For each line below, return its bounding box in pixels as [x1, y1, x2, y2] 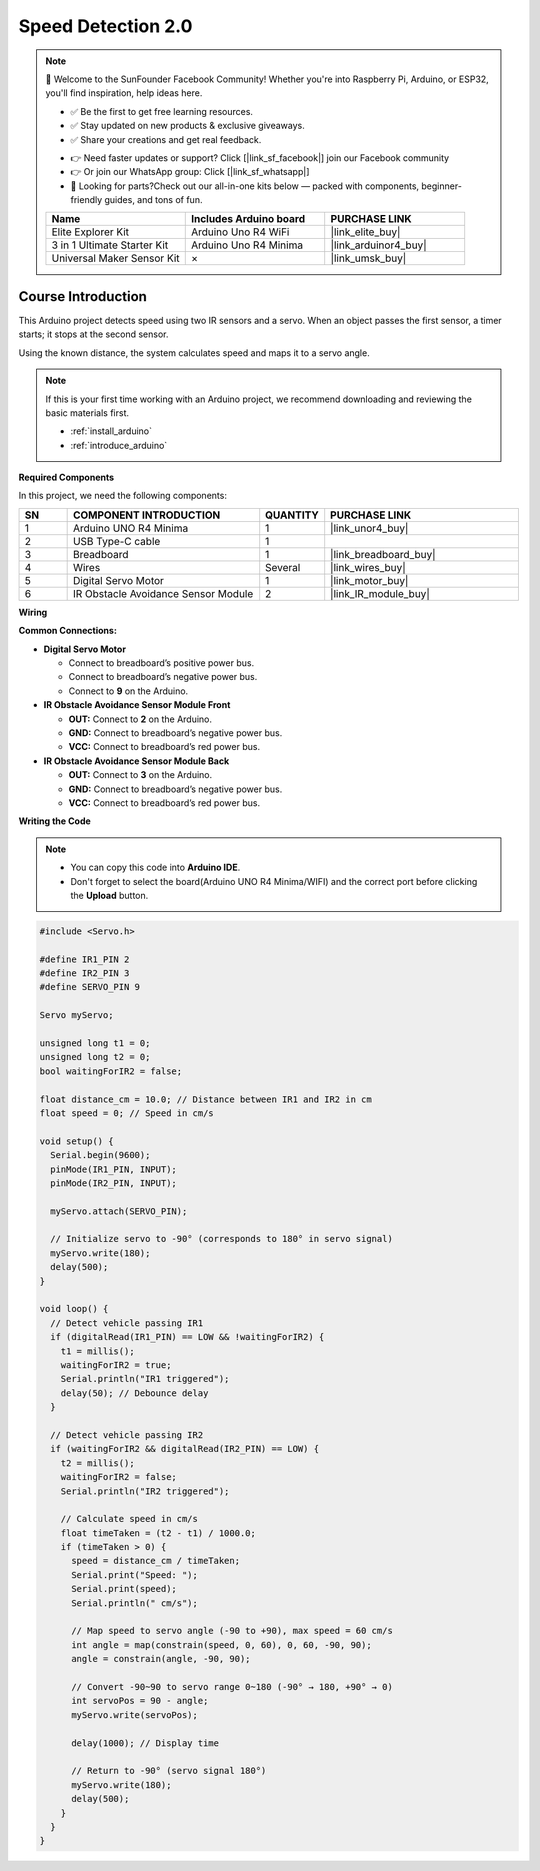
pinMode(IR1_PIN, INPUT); [50, 1163, 177, 1175]
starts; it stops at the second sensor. [18, 328, 169, 340]
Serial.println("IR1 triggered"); [60, 1373, 230, 1385]
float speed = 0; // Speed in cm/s [39, 1107, 214, 1119]
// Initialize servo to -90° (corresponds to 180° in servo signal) [50, 1233, 394, 1245]
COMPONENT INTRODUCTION [72, 508, 221, 522]
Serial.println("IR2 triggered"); [60, 1485, 230, 1497]
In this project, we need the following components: [18, 490, 227, 502]
